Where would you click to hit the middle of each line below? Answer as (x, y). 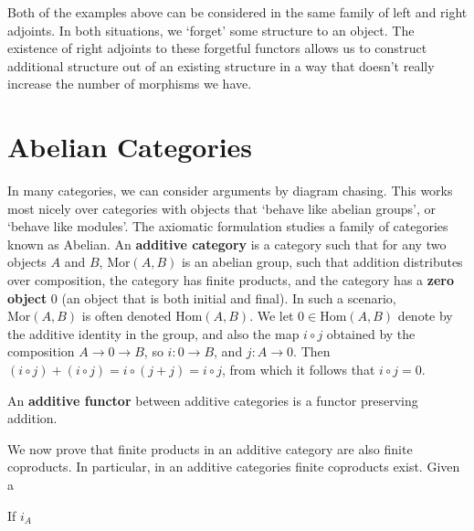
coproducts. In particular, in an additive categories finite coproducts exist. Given (234, 467)
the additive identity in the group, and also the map (153, 333)
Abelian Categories (130, 147)
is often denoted (126, 316)
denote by (425, 316)
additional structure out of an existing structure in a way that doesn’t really (221, 65)
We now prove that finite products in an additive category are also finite (210, 448)
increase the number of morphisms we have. (130, 84)
